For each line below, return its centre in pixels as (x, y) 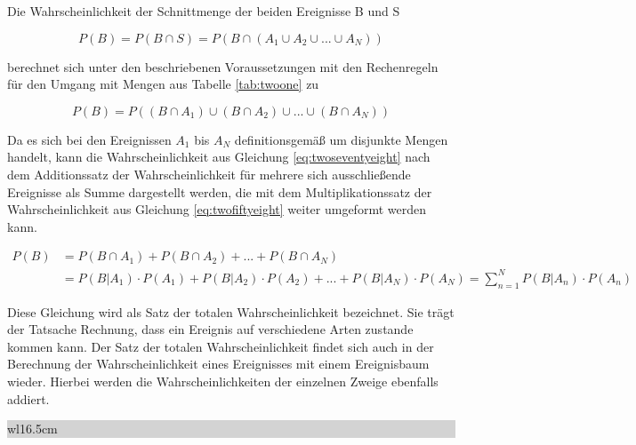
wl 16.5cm (32, 429)
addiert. (28, 398)
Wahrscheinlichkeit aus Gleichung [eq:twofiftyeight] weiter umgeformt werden (217, 209)
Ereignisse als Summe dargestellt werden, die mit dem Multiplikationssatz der (220, 191)
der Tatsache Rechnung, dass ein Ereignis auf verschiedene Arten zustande (210, 329)
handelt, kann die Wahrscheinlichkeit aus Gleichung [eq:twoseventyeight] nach (219, 157)
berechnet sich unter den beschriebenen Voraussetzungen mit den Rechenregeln (223, 66)
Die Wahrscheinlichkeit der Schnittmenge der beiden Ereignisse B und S (204, 11)
